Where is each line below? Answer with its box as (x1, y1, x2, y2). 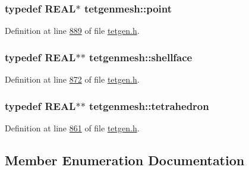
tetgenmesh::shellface (89, 49, 193, 64)
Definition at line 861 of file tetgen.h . (5, 121, 140, 134)
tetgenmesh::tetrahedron (89, 98, 209, 113)
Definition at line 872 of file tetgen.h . (5, 73, 140, 86)
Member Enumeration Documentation (5, 150, 245, 169)
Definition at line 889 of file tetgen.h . (5, 24, 140, 37)
